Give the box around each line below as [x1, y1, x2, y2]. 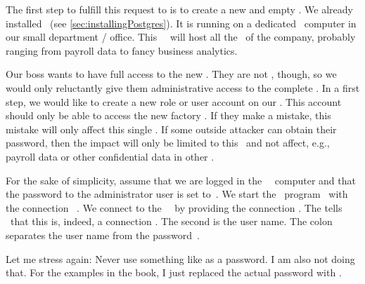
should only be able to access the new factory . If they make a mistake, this [6, 108, 331, 123]
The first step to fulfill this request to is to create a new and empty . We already [6, 2, 354, 16]
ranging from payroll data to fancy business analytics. [6, 43, 238, 58]
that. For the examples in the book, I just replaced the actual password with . [6, 265, 342, 280]
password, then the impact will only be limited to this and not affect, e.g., [6, 135, 330, 150]
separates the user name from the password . [6, 227, 200, 242]
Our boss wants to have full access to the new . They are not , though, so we [6, 67, 337, 81]
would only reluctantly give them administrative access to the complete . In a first [6, 80, 360, 95]
